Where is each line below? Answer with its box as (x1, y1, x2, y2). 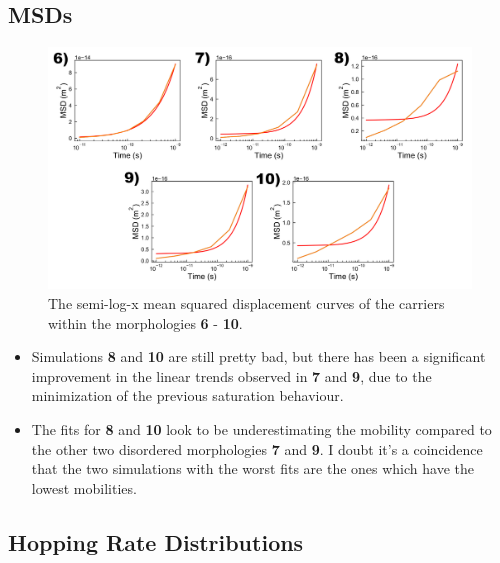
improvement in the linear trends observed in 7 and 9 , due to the (31, 365, 432, 386)
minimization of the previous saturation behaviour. (31, 385, 344, 406)
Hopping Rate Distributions (8, 526, 304, 557)
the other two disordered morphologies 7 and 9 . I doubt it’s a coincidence (31, 438, 483, 459)
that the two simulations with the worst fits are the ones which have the (31, 458, 474, 479)
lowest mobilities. (31, 477, 137, 498)
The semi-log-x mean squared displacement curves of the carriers (48, 293, 445, 314)
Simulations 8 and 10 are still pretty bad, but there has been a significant (31, 346, 486, 367)
